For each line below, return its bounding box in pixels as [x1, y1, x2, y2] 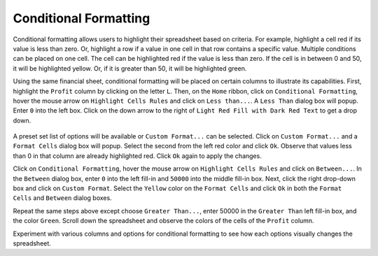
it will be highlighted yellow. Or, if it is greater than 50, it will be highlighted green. [13, 64, 247, 73]
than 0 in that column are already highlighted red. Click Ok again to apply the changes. [13, 151, 262, 160]
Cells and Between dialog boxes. [13, 194, 112, 202]
